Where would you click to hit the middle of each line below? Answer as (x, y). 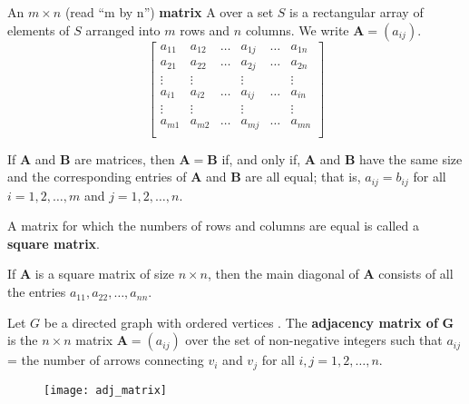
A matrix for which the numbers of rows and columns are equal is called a (213, 226)
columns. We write (297, 30)
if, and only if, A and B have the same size (342, 158)
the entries (37, 292)
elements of (39, 30)
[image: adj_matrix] (106, 390)
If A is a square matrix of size (91, 274)
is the (23, 340)
